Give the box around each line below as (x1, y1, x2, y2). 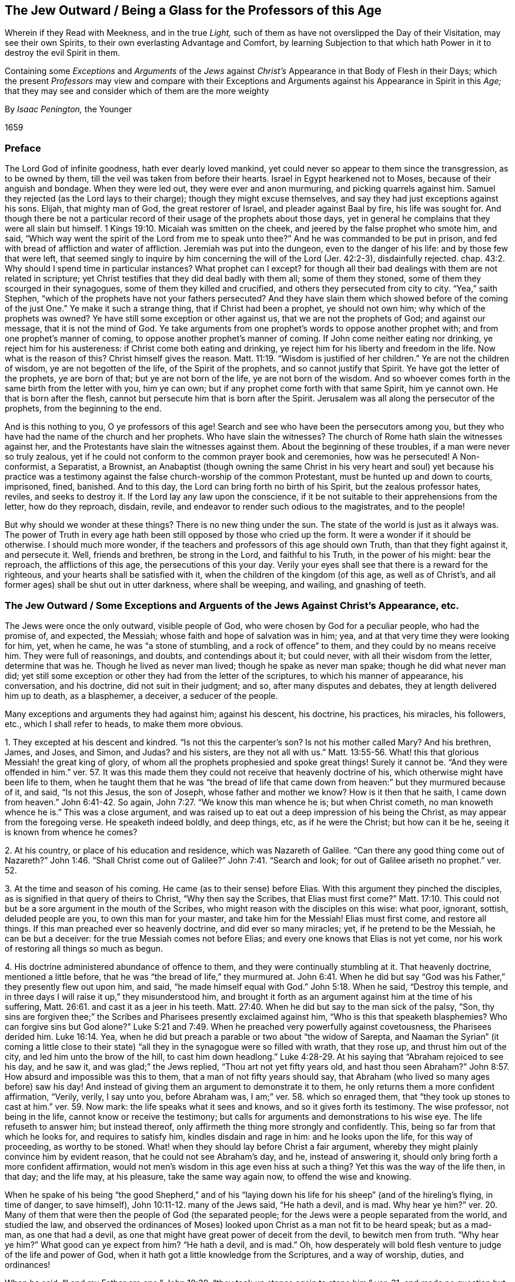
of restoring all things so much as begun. (5, 943, 163, 953)
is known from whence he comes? (5, 826, 138, 837)
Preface (5, 142, 41, 154)
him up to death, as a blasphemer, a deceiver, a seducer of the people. (5, 690, 278, 701)
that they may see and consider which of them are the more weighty (5, 86, 269, 96)
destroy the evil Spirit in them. (5, 48, 121, 58)
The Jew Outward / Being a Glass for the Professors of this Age (5, 3, 382, 18)
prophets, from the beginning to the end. (5, 403, 162, 414)
